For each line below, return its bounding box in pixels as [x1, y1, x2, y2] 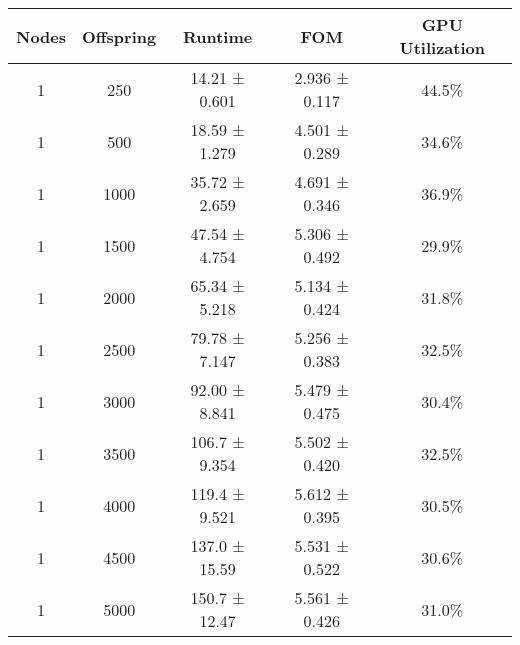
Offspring [82, 24, 157, 48]
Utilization [399, 36, 485, 59]
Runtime [182, 24, 253, 48]
